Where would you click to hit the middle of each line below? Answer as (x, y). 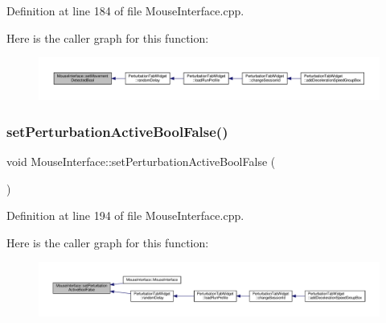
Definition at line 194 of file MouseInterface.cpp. (125, 215)
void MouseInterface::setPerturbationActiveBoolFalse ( (141, 161)
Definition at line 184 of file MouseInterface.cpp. (125, 10)
